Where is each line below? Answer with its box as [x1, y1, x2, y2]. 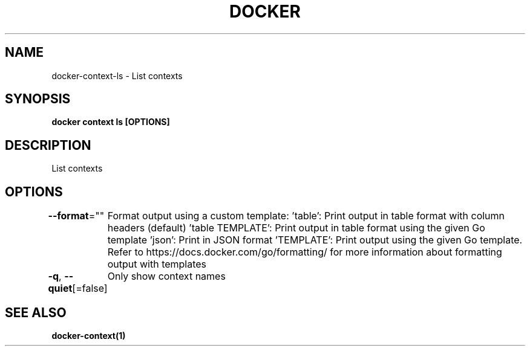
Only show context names [107, 270, 226, 283]
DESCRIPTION [5, 137, 91, 153]
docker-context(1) [51, 330, 126, 341]
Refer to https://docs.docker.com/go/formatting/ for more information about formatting [107, 246, 502, 259]
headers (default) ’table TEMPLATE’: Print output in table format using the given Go [107, 222, 485, 234]
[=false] [72, 282, 108, 295]
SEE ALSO [5, 304, 67, 320]
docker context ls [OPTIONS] [51, 117, 170, 127]
